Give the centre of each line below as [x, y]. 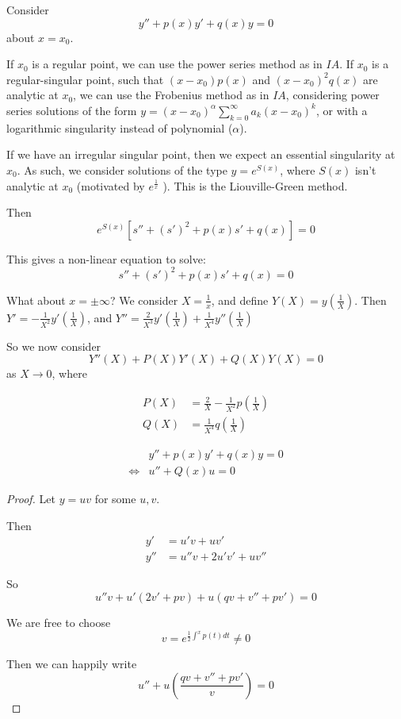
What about [36, 300]
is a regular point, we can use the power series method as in [177, 64]
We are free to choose [59, 622]
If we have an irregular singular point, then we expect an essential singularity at [201, 154]
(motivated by [111, 185]
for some [115, 499]
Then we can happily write [72, 664]
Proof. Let [31, 499]
